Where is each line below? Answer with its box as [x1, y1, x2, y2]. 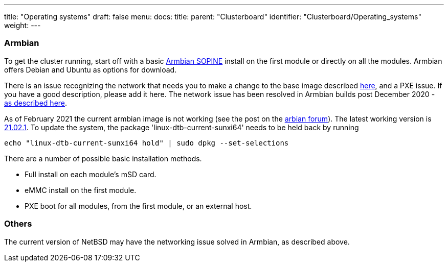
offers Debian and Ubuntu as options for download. [4, 65, 177, 74]
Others [4, 219, 32, 229]
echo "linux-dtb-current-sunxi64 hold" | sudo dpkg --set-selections [4, 138, 289, 147]
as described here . [4, 98, 68, 107]
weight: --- [4, 21, 41, 30]
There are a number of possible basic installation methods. [4, 154, 202, 163]
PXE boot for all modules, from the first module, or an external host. [25, 201, 252, 210]
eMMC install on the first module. [25, 185, 137, 195]
